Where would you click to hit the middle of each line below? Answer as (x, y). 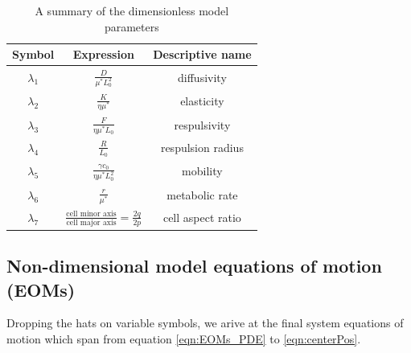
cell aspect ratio (202, 218)
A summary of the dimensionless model (132, 10)
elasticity (202, 101)
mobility (202, 171)
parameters (132, 26)
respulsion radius (202, 148)
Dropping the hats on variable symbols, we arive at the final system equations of (205, 323)
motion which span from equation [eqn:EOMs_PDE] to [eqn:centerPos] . (184, 338)
